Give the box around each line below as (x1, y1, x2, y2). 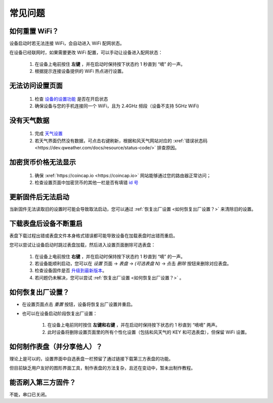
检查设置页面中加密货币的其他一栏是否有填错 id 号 (34, 180, 139, 186)
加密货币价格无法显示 (9, 158, 76, 167)
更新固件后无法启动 (9, 192, 69, 201)
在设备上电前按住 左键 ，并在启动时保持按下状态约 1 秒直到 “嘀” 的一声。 (34, 61, 186, 67)
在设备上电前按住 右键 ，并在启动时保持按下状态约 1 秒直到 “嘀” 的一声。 (34, 253, 186, 259)
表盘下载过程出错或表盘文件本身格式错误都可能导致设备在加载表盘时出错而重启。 (9, 232, 178, 238)
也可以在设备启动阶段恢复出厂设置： (22, 310, 98, 316)
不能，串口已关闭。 (9, 391, 50, 397)
